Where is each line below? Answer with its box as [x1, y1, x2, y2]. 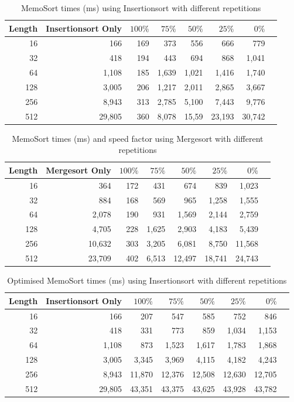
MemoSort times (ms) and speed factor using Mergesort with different [12, 132, 264, 144]
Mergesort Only [46, 163, 111, 176]
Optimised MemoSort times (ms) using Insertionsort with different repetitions [7, 274, 287, 287]
